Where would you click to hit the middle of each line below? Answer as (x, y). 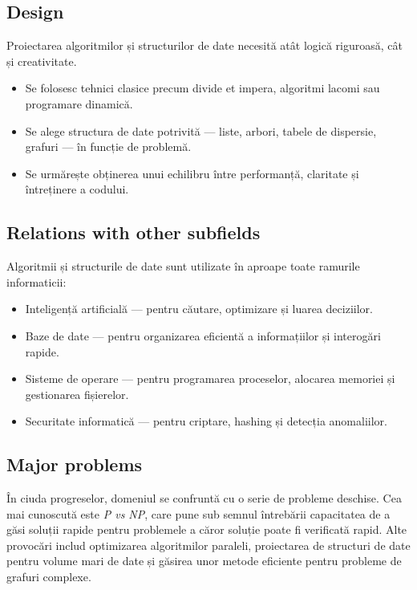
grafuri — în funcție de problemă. (108, 146)
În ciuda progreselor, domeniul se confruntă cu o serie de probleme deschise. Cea (204, 498)
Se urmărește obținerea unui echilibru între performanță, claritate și (192, 173)
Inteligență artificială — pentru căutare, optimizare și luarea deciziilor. (199, 309)
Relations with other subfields (134, 232)
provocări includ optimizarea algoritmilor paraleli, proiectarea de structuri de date (208, 545)
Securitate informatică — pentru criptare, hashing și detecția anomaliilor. (206, 421)
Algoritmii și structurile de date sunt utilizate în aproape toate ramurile (183, 266)
